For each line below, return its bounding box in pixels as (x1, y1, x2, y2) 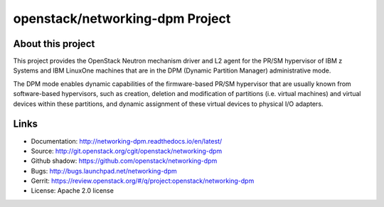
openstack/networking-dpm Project (13, 11, 231, 26)
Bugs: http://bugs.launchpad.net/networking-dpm (31, 166, 177, 175)
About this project (13, 38, 95, 50)
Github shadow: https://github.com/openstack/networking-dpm (31, 156, 218, 165)
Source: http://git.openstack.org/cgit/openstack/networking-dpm (31, 147, 223, 155)
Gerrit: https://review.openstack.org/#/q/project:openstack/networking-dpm (31, 176, 255, 185)
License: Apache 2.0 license (31, 186, 114, 195)
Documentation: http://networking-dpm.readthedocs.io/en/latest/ (31, 137, 223, 145)
